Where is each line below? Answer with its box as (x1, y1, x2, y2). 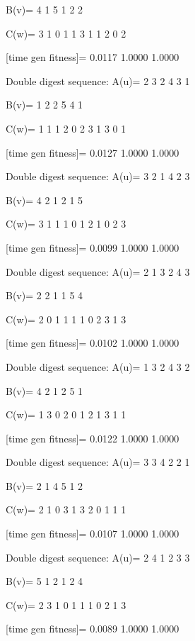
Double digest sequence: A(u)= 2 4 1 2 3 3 (6, 550, 190, 564)
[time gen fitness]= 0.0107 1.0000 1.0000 (6, 526, 179, 541)
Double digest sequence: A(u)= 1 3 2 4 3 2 (6, 359, 190, 374)
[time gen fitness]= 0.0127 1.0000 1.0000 (6, 145, 179, 160)
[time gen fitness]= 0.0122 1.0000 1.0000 (6, 430, 179, 445)
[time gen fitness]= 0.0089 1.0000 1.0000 (6, 621, 179, 636)
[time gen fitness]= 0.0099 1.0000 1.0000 (6, 240, 179, 255)
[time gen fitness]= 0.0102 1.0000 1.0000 (6, 335, 179, 350)
